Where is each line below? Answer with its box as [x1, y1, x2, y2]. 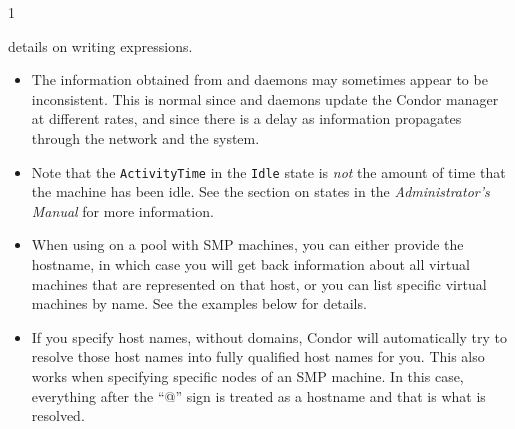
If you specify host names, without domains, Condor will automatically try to [31, 326, 508, 347]
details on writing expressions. [8, 35, 193, 56]
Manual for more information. [31, 200, 214, 221]
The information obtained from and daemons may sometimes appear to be [31, 69, 488, 90]
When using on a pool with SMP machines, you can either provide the [31, 234, 464, 255]
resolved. [31, 405, 85, 426]
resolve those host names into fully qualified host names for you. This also [31, 346, 485, 367]
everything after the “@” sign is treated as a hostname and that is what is [31, 385, 486, 406]
